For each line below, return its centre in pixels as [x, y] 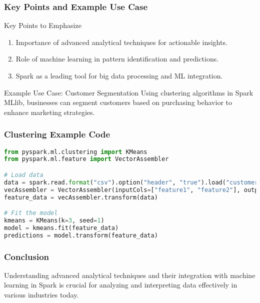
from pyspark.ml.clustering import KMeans [76, 152]
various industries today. [41, 295]
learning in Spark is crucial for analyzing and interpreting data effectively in [121, 285]
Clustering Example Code [57, 134]
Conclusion [26, 256]
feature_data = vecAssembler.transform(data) [81, 197]
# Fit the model [31, 213]
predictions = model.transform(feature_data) [81, 235]
